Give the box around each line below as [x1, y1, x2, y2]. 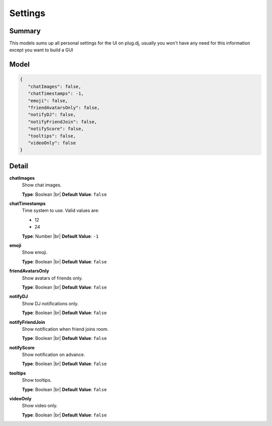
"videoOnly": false [28, 140, 76, 146]
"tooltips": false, [28, 133, 76, 138]
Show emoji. [22, 249, 48, 255]
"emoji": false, [28, 98, 68, 103]
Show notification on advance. [22, 351, 85, 358]
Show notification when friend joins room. [22, 326, 109, 332]
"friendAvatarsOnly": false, [28, 105, 100, 111]
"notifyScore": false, [28, 126, 84, 132]
